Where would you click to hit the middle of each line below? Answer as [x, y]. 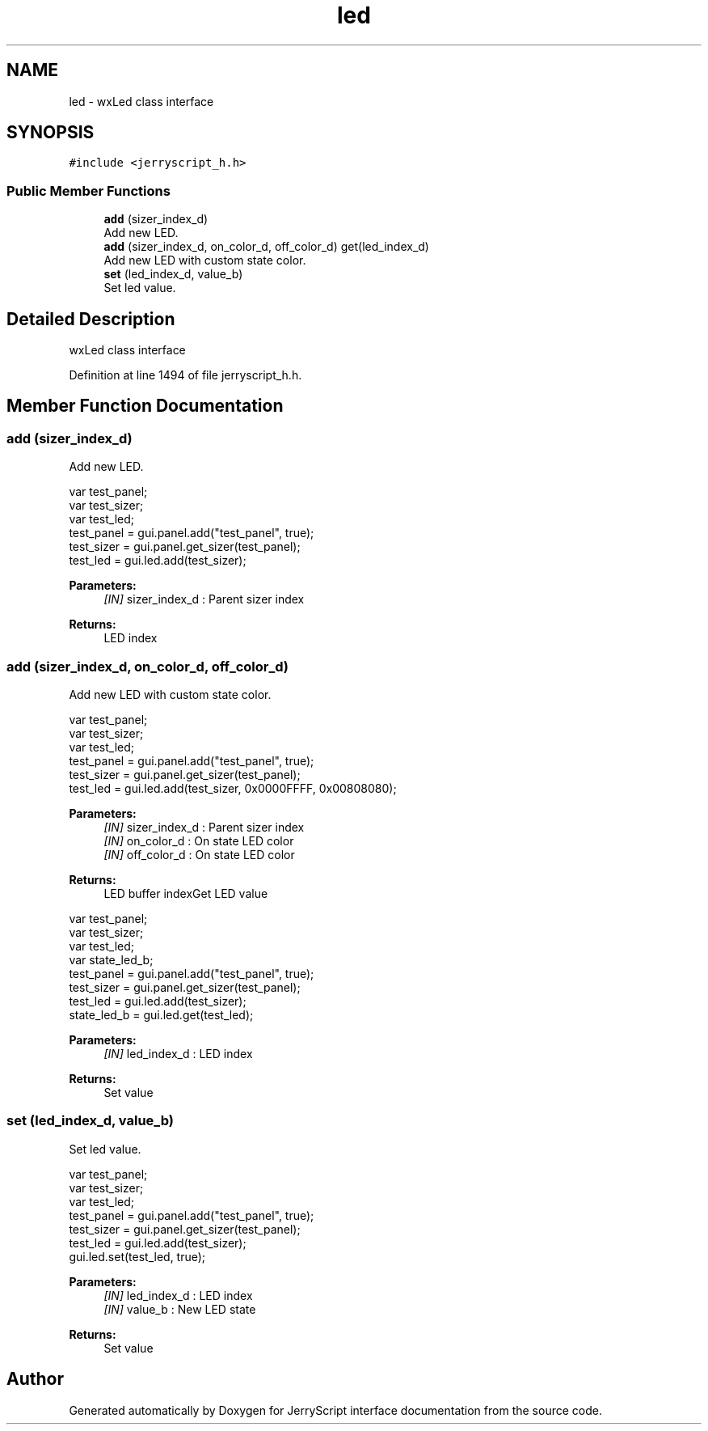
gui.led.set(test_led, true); [137, 1256]
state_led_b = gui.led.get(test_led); [161, 1015]
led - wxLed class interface [141, 101]
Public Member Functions [88, 191]
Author [35, 1379]
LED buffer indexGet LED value [186, 893]
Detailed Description [91, 319]
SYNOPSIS [51, 133]
